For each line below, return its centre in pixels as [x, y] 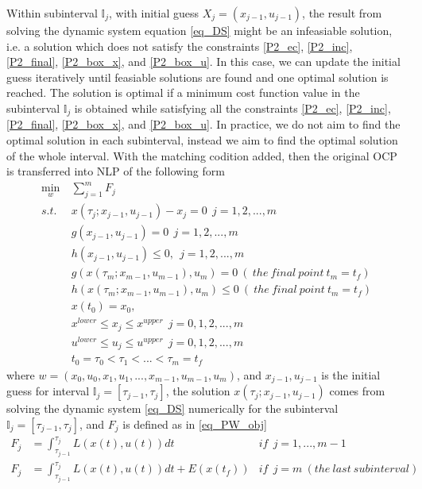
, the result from [342, 13]
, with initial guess [154, 13]
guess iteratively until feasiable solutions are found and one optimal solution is [197, 77]
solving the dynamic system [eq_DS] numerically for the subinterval [172, 408]
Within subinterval [52, 13]
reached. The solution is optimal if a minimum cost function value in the [183, 92]
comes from [357, 391]
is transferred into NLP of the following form [116, 171]
